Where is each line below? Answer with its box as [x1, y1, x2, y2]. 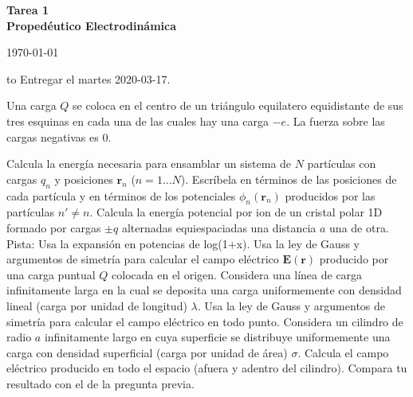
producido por [319, 251, 389, 267]
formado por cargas [6, 219, 101, 235]
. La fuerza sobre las [286, 112, 385, 129]
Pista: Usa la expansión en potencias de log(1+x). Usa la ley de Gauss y [6, 235, 360, 251]
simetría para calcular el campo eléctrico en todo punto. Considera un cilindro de [6, 313, 403, 329]
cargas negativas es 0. [6, 128, 112, 145]
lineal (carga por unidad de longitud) [6, 297, 187, 313]
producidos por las [285, 187, 376, 204]
